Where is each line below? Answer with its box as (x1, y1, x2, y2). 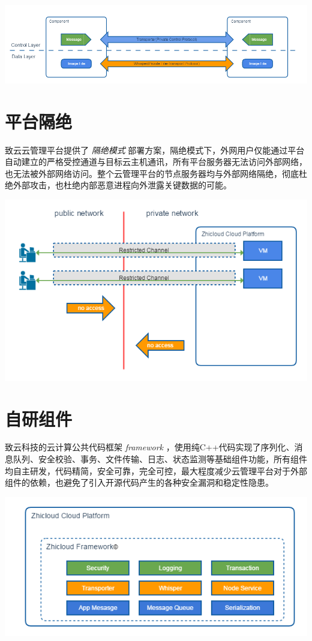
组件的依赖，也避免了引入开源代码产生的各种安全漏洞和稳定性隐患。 (5, 476, 274, 489)
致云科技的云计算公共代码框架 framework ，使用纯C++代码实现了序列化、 (5, 441, 295, 453)
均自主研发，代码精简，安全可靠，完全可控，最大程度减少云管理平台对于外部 (5, 464, 307, 477)
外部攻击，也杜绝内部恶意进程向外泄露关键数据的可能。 (13, 179, 232, 191)
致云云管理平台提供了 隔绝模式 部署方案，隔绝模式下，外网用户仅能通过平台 (5, 143, 305, 156)
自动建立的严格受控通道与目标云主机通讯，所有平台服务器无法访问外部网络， (5, 155, 307, 168)
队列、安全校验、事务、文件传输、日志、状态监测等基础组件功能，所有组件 (13, 453, 307, 465)
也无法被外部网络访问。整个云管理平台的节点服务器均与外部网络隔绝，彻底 (5, 167, 299, 179)
